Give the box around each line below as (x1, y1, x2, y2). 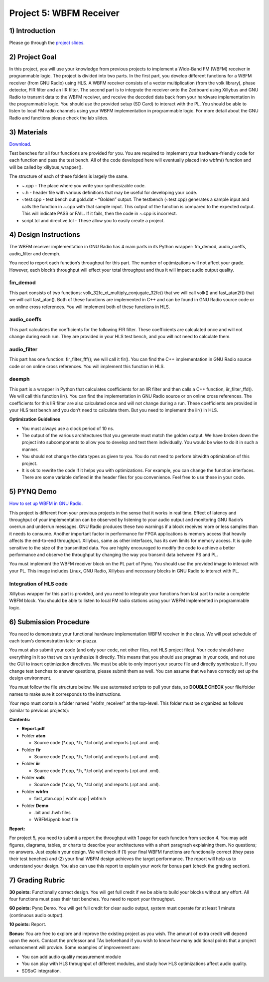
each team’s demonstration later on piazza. (9, 638, 98, 644)
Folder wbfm (21, 788, 48, 794)
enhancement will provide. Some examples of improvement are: (9, 945, 140, 951)
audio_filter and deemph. (9, 250, 61, 257)
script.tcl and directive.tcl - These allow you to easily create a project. (21, 217, 165, 223)
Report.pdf (21, 726, 45, 732)
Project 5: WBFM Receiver (9, 7, 120, 18)
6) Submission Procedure (9, 617, 90, 626)
